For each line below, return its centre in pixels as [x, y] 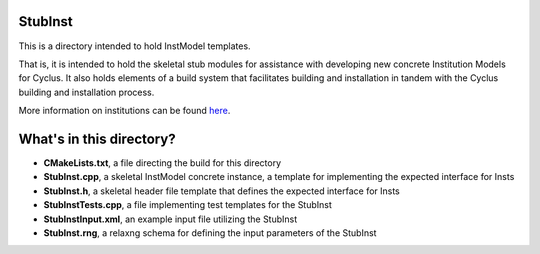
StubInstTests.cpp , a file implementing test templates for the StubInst [187, 205]
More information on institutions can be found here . [124, 111]
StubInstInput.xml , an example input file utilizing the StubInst [170, 219]
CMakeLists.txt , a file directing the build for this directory [162, 162]
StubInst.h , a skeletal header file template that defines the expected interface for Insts [221, 191]
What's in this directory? [97, 138]
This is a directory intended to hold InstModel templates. [134, 46]
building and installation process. [86, 92]
